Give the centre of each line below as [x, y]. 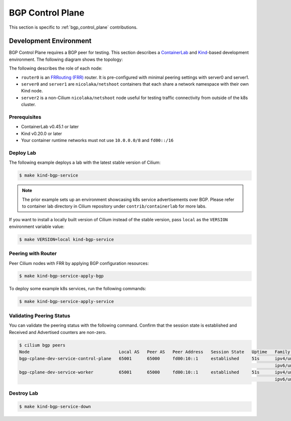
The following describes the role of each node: [56, 69]
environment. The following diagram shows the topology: [66, 59]
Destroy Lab [24, 393]
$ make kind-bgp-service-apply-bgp [61, 276]
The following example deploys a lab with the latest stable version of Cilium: [85, 162]
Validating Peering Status [40, 316]
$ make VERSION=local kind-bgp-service [66, 239]
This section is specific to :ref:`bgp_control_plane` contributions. [73, 27]
